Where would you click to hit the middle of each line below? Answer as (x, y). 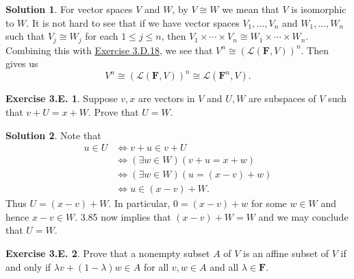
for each (102, 36)
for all (156, 266)
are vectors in (166, 98)
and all (224, 266)
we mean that (251, 9)
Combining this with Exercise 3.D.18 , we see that (109, 50)
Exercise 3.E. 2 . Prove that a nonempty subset (108, 253)
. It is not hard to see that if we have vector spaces (133, 22)
